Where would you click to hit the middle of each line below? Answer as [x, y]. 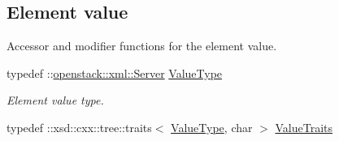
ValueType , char [212, 127]
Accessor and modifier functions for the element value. [142, 46]
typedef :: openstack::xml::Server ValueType [115, 73]
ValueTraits [304, 127]
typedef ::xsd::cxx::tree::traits [79, 127]
